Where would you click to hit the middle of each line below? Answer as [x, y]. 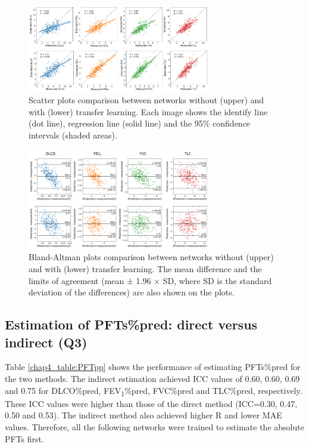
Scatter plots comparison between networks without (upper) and [146, 100]
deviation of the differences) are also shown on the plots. [132, 292]
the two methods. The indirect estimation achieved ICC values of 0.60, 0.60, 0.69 [152, 379]
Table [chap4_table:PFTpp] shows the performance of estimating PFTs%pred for [153, 367]
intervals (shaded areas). [73, 135]
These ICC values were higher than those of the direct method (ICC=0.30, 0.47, [151, 403]
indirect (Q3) [46, 342]
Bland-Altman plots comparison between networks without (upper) [151, 257]
